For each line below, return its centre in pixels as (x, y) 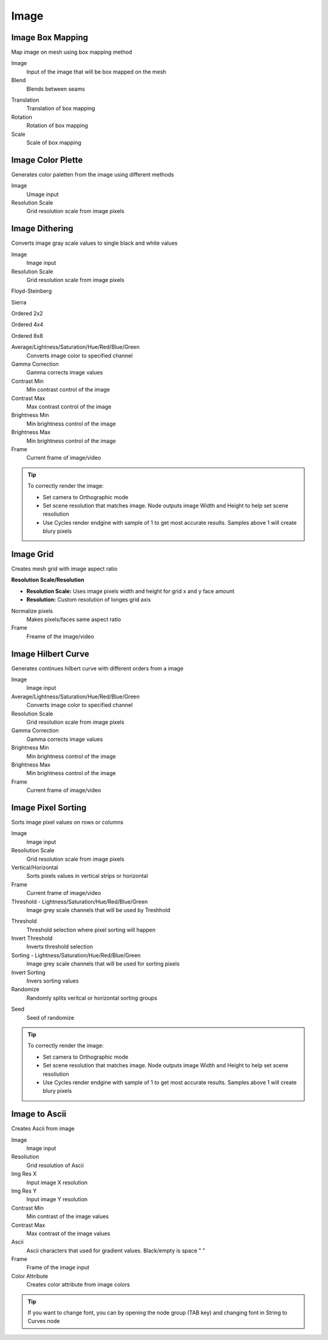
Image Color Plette (47, 160)
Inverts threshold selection (60, 947)
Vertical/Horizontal (35, 867)
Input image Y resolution (57, 1199)
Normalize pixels (32, 611)
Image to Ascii (39, 1114)
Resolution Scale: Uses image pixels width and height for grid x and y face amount (131, 591)
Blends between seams (56, 89)
